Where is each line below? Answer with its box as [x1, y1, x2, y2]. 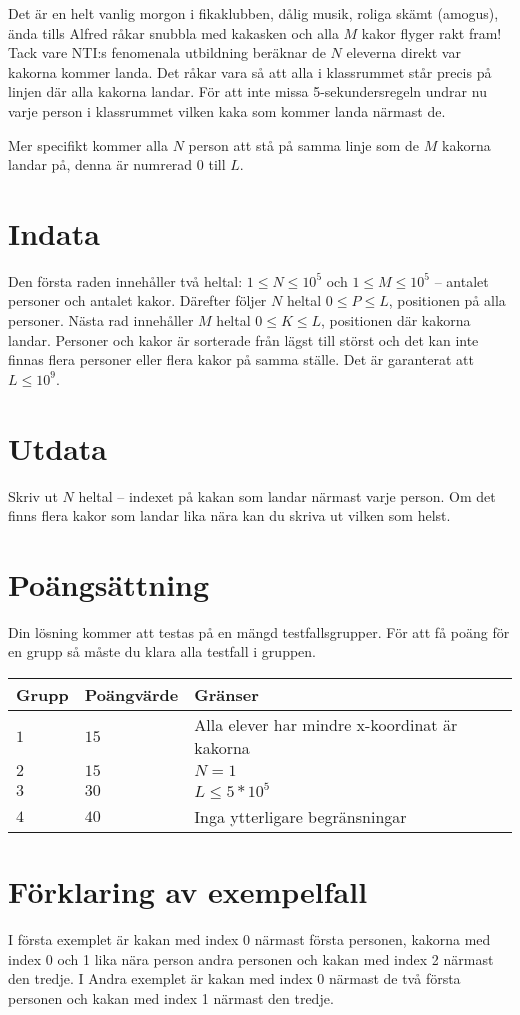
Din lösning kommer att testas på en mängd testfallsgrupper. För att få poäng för [8, 621, 510, 642]
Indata [8, 212, 100, 253]
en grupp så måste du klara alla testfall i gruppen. [8, 641, 316, 662]
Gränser [194, 683, 259, 707]
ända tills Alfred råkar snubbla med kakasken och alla [8, 22, 339, 43]
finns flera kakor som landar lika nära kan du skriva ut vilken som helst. [8, 505, 451, 526]
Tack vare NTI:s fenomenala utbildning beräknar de [8, 42, 326, 63]
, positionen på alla [388, 290, 506, 311]
